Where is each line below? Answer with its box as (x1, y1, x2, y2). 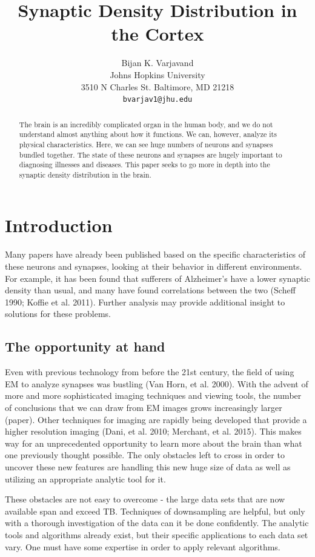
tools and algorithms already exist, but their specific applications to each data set (5, 528, 308, 541)
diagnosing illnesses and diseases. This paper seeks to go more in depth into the (19, 159, 270, 170)
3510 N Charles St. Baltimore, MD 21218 (81, 80, 234, 93)
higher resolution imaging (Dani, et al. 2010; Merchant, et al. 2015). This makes (5, 425, 302, 438)
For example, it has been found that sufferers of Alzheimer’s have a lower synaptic (5, 272, 310, 284)
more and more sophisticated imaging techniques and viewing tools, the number (5, 389, 302, 402)
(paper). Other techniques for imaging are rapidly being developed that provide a (5, 413, 307, 425)
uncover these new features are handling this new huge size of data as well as (5, 460, 291, 473)
